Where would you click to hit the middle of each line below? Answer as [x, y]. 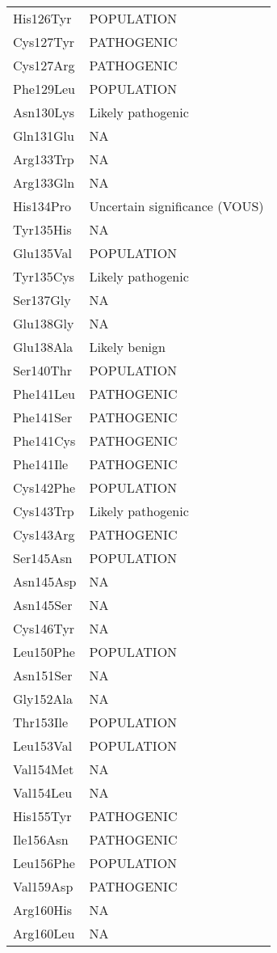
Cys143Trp [44, 511]
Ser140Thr [42, 370]
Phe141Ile [41, 464]
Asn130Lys [44, 112]
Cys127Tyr [44, 42]
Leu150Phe [44, 652]
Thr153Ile [41, 722]
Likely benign [127, 347]
